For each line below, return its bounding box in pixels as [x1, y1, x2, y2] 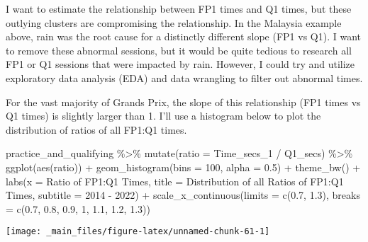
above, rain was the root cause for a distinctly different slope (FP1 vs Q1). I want [6, 29, 362, 44]
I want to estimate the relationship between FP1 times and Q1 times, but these [6, 1, 352, 16]
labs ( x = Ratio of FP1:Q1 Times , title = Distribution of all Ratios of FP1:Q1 [6, 173, 344, 188]
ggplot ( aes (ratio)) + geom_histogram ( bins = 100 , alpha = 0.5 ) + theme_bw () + [6, 159, 361, 174]
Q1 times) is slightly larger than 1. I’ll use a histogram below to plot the [6, 108, 321, 123]
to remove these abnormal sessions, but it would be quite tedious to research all [6, 42, 352, 57]
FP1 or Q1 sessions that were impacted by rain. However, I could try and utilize [6, 57, 355, 71]
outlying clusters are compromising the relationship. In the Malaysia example [6, 15, 342, 30]
